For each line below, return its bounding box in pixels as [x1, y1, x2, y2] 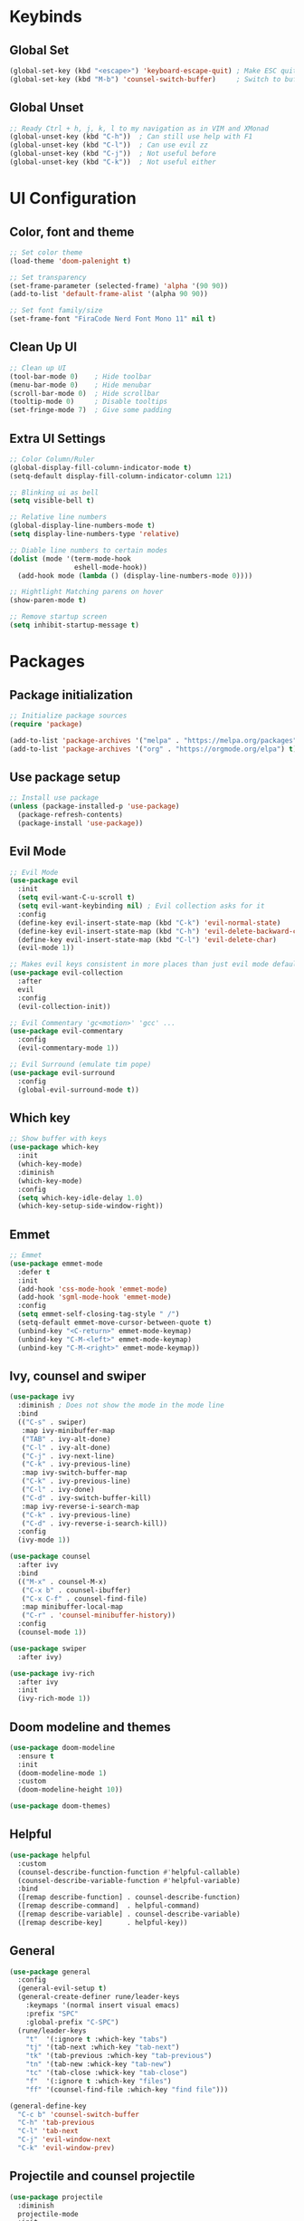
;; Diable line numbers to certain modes [9, 545, 168, 554]
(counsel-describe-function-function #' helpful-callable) [17, 1868, 242, 1877]
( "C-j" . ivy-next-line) [21, 1451, 116, 1460]
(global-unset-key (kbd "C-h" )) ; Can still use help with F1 [9, 132, 253, 141]
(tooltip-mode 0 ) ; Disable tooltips [9, 397, 168, 407]
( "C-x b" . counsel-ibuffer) [21, 1585, 131, 1595]
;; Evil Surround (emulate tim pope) [9, 1060, 152, 1070]
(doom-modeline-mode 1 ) [17, 1768, 107, 1777]
